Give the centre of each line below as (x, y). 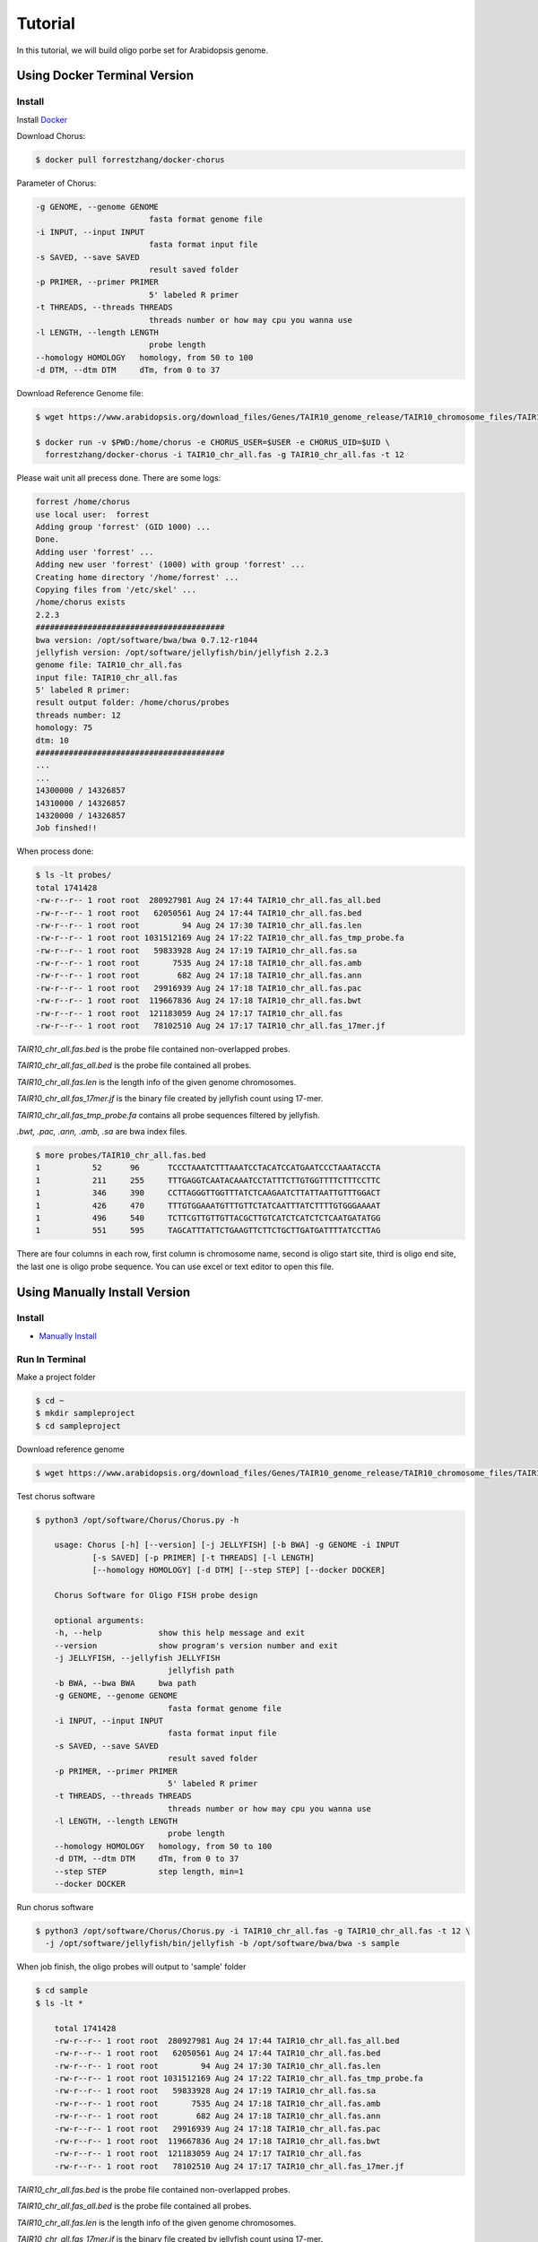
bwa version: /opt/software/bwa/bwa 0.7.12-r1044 (147, 640)
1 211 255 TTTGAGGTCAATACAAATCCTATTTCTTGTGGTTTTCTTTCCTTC (208, 1180)
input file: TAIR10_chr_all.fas (107, 678)
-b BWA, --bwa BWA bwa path (126, 1683)
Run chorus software (55, 1907)
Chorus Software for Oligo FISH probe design (156, 1595)
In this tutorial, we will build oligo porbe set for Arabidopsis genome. (143, 50)
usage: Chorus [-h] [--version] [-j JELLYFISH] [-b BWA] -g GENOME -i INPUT (227, 1545)
